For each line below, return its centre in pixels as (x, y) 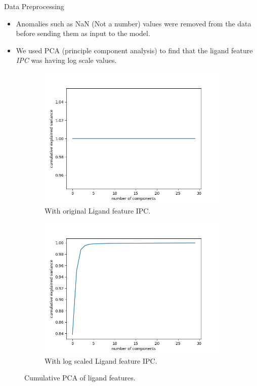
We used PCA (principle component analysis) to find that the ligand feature (134, 50)
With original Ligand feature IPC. (98, 210)
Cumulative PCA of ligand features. (80, 378)
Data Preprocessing (34, 6)
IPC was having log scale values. (66, 60)
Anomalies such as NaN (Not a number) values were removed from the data (134, 23)
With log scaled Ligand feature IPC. (101, 360)
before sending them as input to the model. (83, 33)
